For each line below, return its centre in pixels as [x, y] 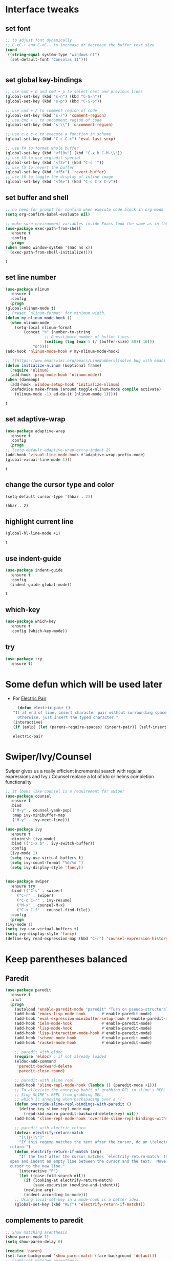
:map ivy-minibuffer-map [39, 815]
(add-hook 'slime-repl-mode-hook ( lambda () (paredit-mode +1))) [86, 1085]
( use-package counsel [28, 796]
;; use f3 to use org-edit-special [43, 158]
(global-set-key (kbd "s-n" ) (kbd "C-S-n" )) [53, 97]
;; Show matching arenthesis [36, 1232]
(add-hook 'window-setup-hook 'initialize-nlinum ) [65, 385]
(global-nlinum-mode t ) [31, 309]
